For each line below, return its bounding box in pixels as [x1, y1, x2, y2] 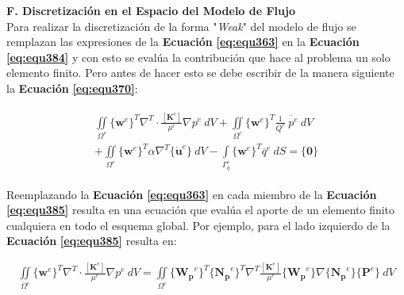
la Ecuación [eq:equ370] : [6, 79, 138, 96]
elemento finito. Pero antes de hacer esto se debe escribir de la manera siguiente [6, 64, 394, 81]
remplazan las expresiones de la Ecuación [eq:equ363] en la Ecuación [6, 33, 360, 50]
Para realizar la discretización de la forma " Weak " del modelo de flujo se [6, 17, 356, 34]
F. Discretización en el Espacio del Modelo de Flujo [6, 2, 295, 18]
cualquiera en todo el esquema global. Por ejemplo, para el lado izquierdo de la [6, 216, 391, 233]
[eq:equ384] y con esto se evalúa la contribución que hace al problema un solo [6, 48, 391, 65]
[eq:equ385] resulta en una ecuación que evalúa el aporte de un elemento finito [6, 201, 395, 218]
